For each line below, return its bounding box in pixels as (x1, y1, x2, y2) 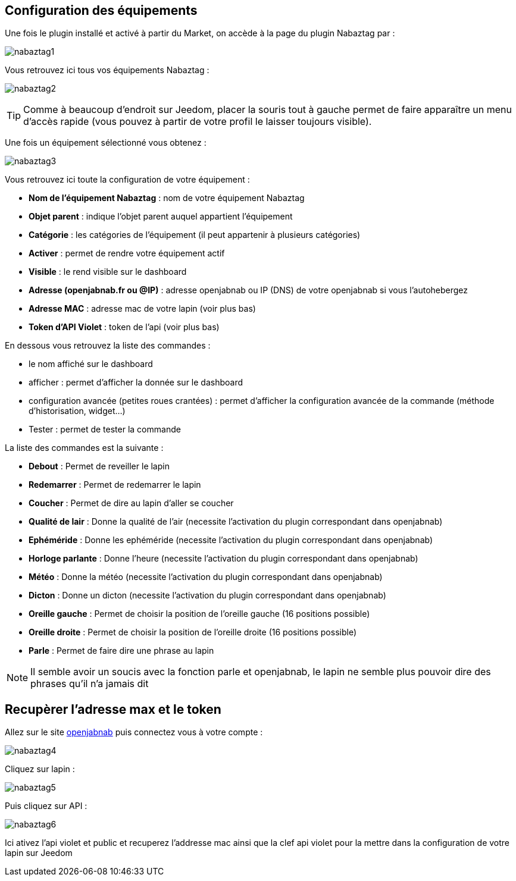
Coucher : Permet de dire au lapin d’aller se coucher (29, 498, 234, 509)
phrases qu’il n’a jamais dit (30, 678, 149, 690)
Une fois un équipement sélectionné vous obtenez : (5, 137, 207, 148)
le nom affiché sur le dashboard (29, 359, 153, 369)
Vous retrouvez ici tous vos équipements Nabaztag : (5, 65, 209, 76)
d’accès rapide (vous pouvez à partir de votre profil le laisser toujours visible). (23, 115, 372, 128)
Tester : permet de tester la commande (29, 424, 181, 435)
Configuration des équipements (5, 3, 198, 18)
